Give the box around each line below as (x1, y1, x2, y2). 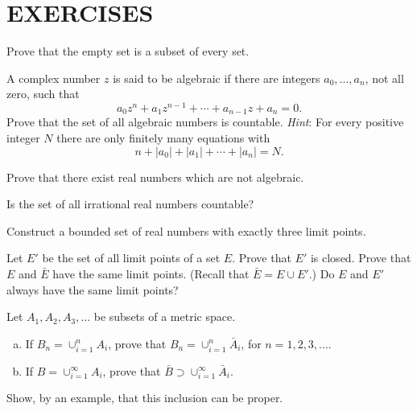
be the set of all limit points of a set (42, 249, 221, 266)
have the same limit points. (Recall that (52, 265, 250, 282)
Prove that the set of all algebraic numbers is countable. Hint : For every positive (6, 113, 404, 130)
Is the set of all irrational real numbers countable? (6, 195, 254, 212)
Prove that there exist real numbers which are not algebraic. (6, 168, 304, 185)
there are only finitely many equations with (56, 129, 270, 146)
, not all (365, 69, 404, 86)
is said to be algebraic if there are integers (113, 69, 320, 86)
